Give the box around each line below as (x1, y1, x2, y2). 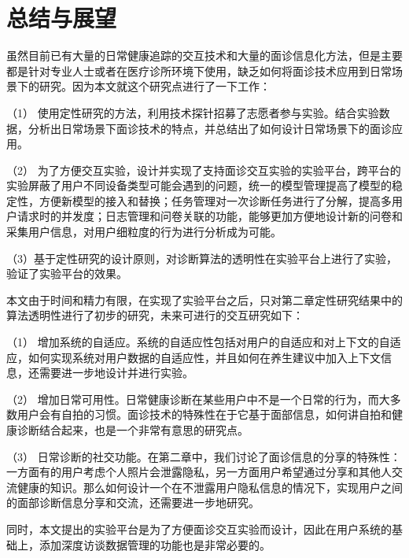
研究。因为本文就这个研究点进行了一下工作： (39, 78, 271, 94)
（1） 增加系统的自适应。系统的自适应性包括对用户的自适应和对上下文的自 (6, 334, 390, 350)
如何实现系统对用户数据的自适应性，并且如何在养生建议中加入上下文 (28, 349, 381, 365)
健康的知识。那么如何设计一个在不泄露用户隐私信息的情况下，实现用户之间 (17, 479, 403, 495)
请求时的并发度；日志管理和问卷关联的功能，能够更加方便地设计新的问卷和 (17, 208, 403, 224)
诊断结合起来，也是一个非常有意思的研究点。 (17, 422, 249, 438)
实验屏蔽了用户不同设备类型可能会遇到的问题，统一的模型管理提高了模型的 (6, 177, 392, 194)
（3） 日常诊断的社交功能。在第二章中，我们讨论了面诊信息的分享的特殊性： (6, 448, 401, 464)
